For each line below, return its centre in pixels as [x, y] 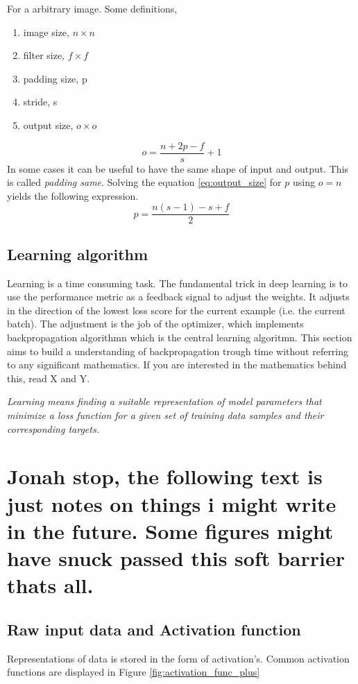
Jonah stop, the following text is [165, 476]
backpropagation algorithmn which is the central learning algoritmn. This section [180, 337]
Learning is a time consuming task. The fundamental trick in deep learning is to [178, 283]
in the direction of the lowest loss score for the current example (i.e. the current [176, 310]
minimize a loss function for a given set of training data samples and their [165, 415]
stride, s [40, 102]
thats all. [50, 585]
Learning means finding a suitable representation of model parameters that [164, 401]
